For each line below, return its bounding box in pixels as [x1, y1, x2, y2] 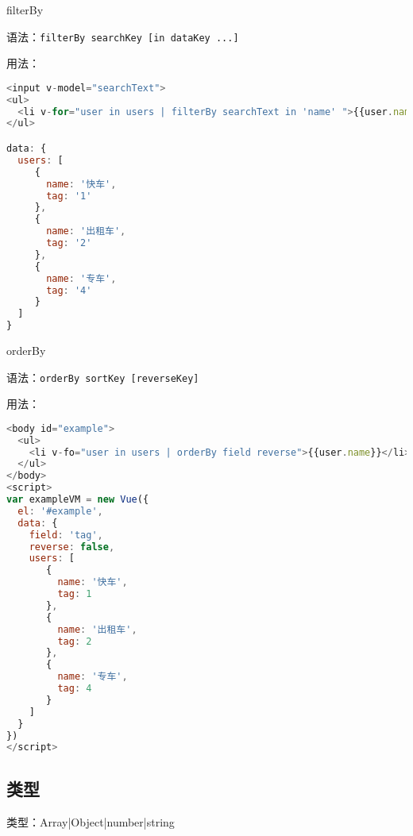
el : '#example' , [17, 505, 103, 517]
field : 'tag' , [29, 529, 103, 541]
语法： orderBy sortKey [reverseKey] [6, 368, 199, 385]
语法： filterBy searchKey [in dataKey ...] [6, 28, 239, 44]
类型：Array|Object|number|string [6, 813, 175, 830]
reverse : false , [29, 541, 115, 553]
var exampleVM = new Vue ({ [6, 494, 149, 506]
